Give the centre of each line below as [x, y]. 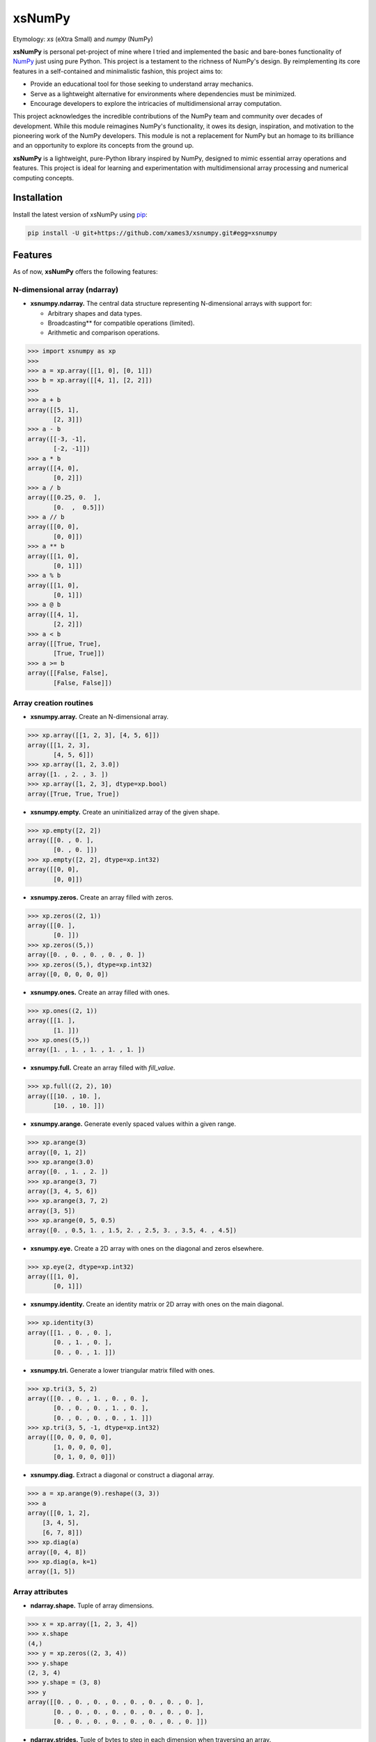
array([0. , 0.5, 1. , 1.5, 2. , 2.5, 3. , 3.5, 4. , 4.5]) [132, 1230]
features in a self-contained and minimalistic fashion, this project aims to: [118, 71]
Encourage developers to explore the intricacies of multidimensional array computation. [156, 103]
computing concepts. [44, 178]
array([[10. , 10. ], [64, 1096]
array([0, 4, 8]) [57, 1552]
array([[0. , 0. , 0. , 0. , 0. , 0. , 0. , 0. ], [116, 1702]
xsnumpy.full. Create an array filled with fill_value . [103, 1068]
